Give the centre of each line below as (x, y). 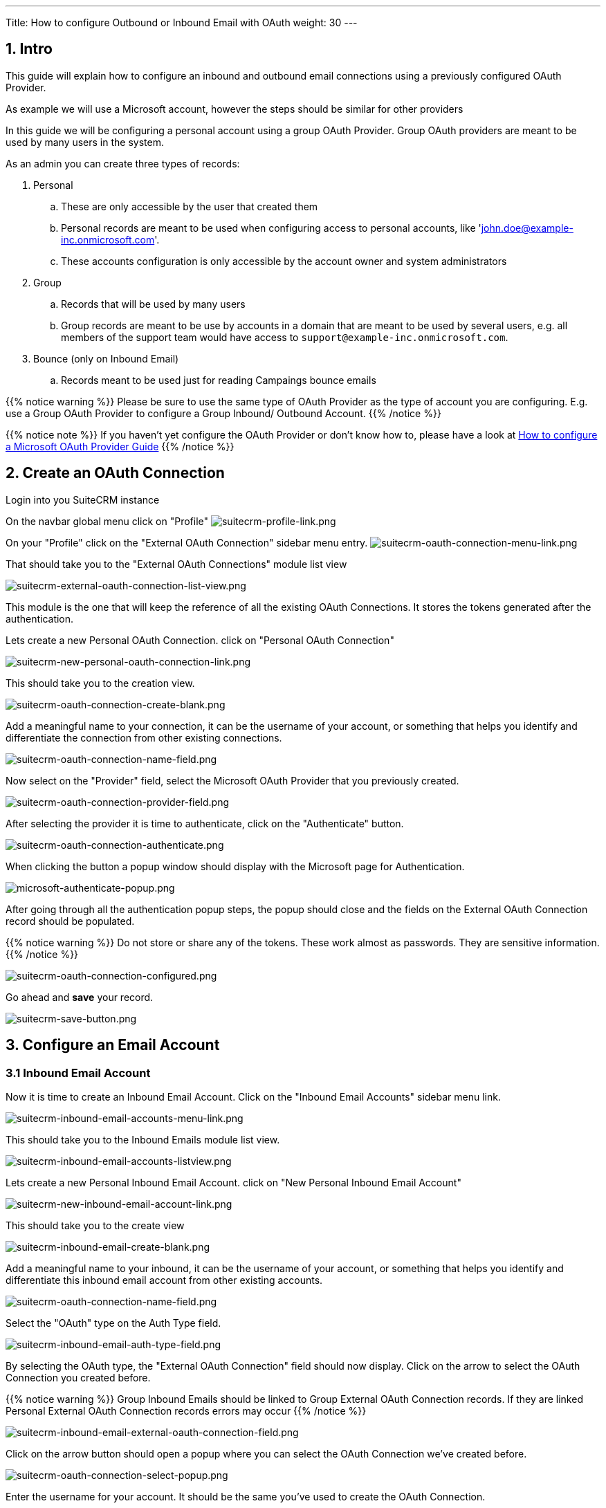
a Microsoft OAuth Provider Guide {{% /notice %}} (120, 446)
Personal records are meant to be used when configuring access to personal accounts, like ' (271, 228)
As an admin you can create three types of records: (123, 163)
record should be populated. (70, 921)
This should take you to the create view (95, 1225)
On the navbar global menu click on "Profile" (107, 521)
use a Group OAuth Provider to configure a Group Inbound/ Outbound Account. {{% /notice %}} (223, 413)
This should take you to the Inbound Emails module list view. (143, 1139)
